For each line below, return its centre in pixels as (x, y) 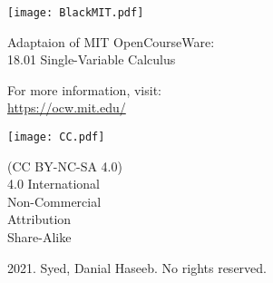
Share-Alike (39, 237)
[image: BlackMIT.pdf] (76, 13)
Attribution (39, 219)
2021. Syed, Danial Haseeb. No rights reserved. (137, 267)
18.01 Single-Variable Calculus (92, 59)
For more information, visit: (84, 89)
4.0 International (54, 184)
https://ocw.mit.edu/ (67, 107)
